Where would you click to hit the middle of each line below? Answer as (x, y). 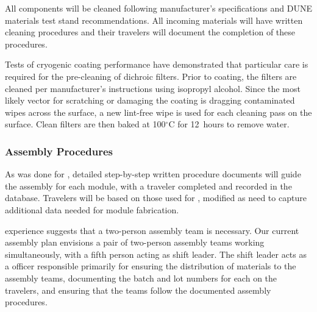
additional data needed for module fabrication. (92, 209)
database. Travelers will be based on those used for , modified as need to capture (156, 198)
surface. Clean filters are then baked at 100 (85, 124)
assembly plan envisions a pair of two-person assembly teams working (135, 242)
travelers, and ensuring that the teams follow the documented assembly (138, 290)
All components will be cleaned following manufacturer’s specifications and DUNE (159, 8)
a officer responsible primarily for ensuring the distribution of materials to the (151, 266)
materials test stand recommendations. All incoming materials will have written (154, 20)
